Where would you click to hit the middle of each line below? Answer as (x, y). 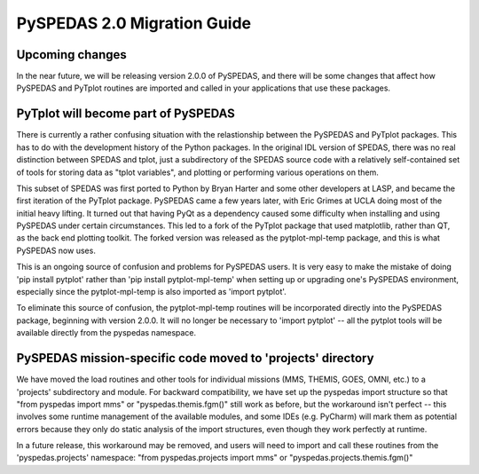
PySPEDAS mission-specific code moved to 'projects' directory (195, 358)
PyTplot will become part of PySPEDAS (126, 114)
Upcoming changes (72, 55)
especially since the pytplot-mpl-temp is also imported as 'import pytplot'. (152, 292)
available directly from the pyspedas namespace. (106, 333)
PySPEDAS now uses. (56, 250)
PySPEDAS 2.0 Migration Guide (134, 23)
